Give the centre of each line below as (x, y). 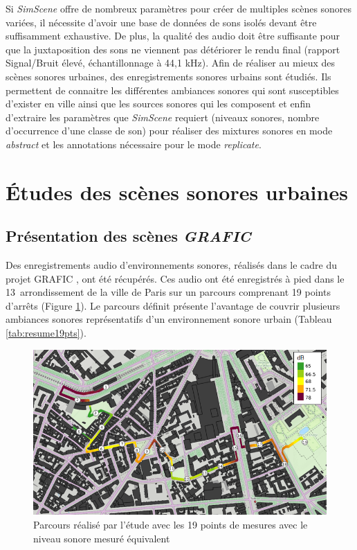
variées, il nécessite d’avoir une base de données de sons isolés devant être (161, 22)
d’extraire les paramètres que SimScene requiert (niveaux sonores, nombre (163, 117)
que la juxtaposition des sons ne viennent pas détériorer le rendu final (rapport (173, 49)
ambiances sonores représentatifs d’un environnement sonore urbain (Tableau (169, 319)
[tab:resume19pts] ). (46, 333)
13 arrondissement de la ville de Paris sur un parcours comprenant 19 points (168, 292)
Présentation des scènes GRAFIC (128, 236)
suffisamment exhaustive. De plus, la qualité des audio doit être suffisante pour (173, 36)
